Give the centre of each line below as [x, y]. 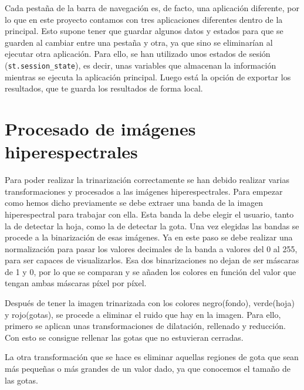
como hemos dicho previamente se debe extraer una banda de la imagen [134, 203]
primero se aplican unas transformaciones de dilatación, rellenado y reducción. [145, 326]
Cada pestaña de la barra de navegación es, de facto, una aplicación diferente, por [152, 8]
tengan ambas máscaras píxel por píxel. [76, 283]
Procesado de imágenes [100, 128]
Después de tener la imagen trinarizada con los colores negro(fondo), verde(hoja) [150, 303]
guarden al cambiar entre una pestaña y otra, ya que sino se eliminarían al [139, 42]
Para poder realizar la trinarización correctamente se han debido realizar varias [147, 180]
